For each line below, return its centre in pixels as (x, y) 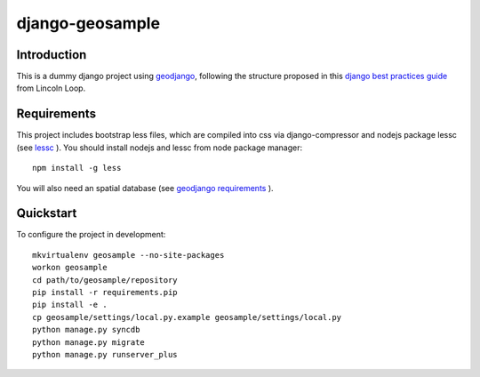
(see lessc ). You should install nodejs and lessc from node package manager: (159, 148)
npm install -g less (77, 168)
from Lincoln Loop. (51, 88)
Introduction (52, 55)
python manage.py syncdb (86, 330)
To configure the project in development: (91, 235)
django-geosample (88, 23)
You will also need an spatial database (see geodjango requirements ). (145, 188)
